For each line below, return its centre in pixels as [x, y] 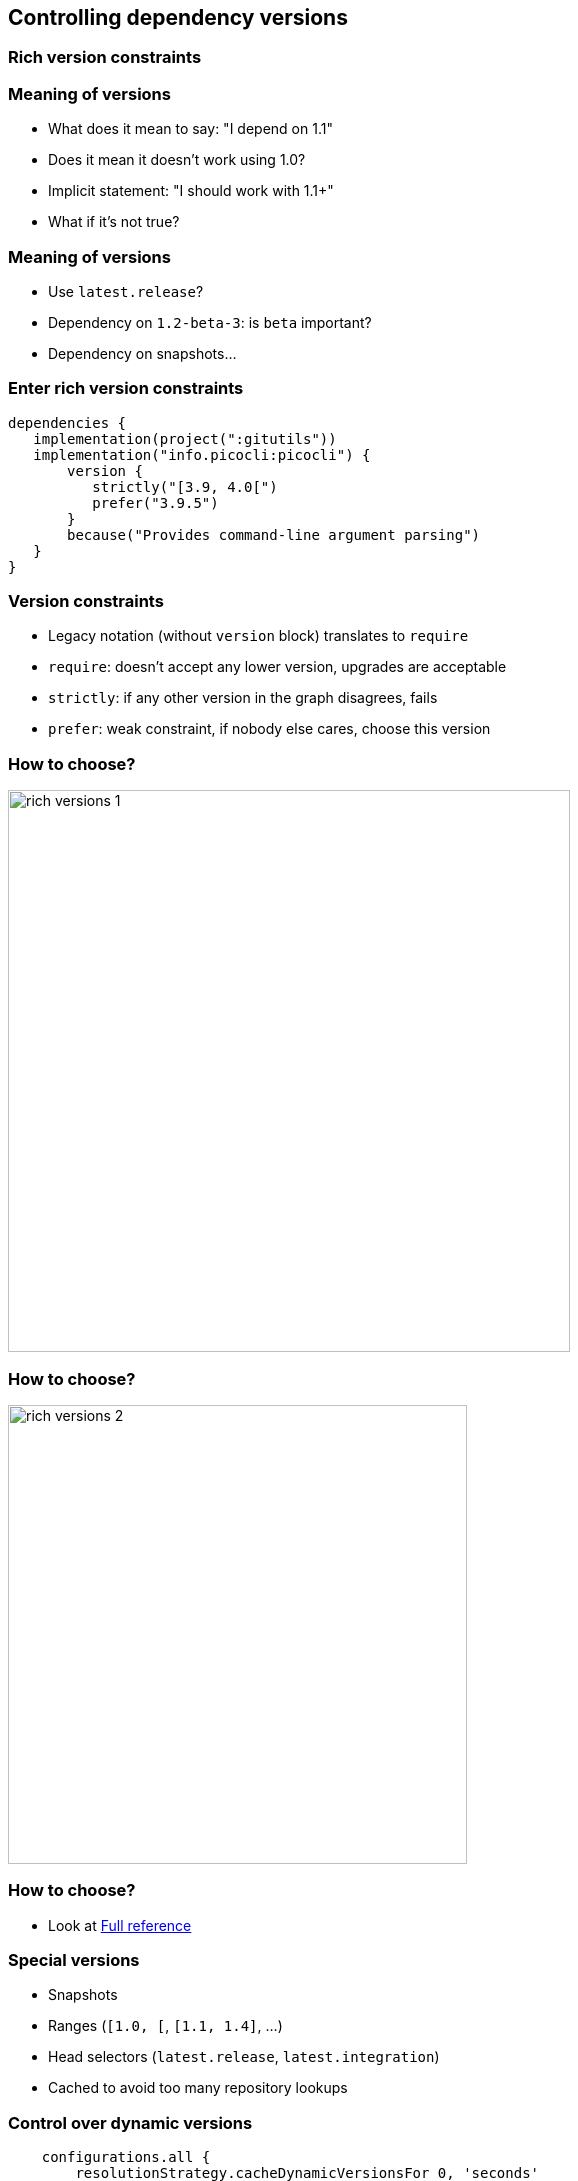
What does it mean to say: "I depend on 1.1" [190, 129]
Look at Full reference [120, 1925]
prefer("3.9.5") [155, 502]
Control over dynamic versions [130, 2122]
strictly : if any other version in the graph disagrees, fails [243, 698]
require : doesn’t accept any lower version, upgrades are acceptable [277, 667]
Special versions [74, 1960]
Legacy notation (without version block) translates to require [258, 636]
